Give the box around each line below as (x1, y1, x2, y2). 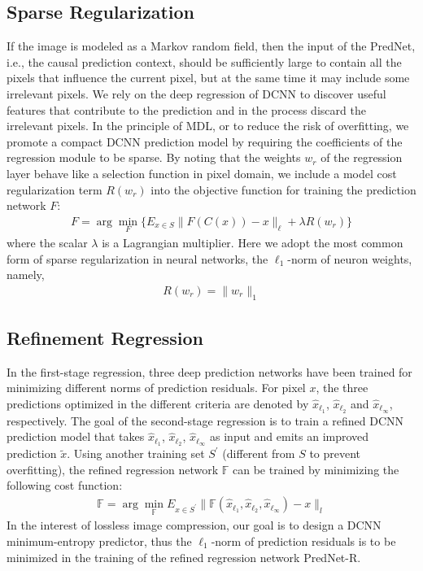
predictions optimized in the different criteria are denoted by (7, 394, 309, 412)
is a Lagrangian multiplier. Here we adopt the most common (102, 233, 403, 251)
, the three (316, 379, 368, 396)
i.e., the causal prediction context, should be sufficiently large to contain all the (7, 53, 402, 70)
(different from (222, 445, 295, 462)
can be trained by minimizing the (233, 460, 399, 477)
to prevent (309, 445, 361, 462)
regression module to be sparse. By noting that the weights (7, 149, 301, 166)
